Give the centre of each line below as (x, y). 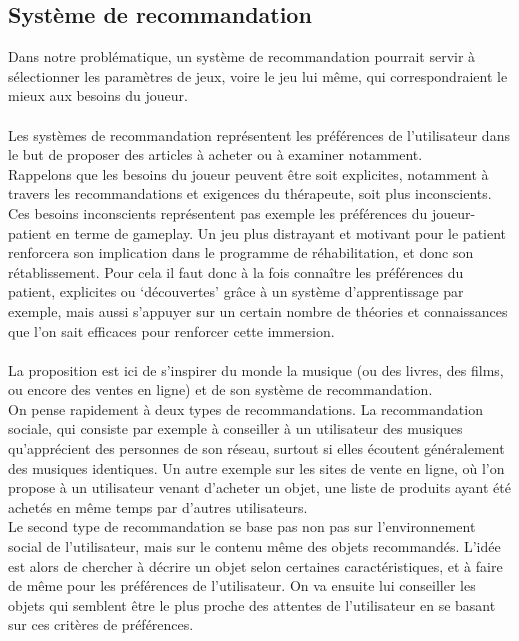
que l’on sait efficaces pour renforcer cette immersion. (171, 330)
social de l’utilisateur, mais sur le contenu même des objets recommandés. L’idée (254, 546)
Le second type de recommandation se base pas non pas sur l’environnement (242, 526)
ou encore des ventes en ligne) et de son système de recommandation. (220, 389)
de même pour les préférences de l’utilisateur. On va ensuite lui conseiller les (242, 585)
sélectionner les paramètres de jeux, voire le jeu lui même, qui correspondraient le (258, 75)
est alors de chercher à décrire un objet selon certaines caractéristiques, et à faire (255, 565)
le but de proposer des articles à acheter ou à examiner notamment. (215, 154)
